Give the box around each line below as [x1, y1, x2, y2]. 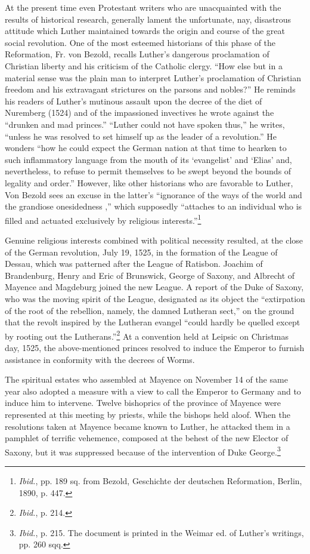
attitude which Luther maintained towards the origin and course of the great [5, 24, 285, 37]
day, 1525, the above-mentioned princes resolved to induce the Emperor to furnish [5, 341, 305, 353]
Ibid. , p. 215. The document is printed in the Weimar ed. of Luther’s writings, [18, 526, 304, 538]
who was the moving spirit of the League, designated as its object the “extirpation [5, 292, 305, 304]
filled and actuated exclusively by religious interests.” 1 [5, 212, 201, 226]
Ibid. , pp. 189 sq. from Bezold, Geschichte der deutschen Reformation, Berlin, [18, 474, 302, 487]
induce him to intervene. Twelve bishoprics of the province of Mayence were [5, 396, 281, 409]
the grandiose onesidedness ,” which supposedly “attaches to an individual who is [5, 200, 302, 213]
